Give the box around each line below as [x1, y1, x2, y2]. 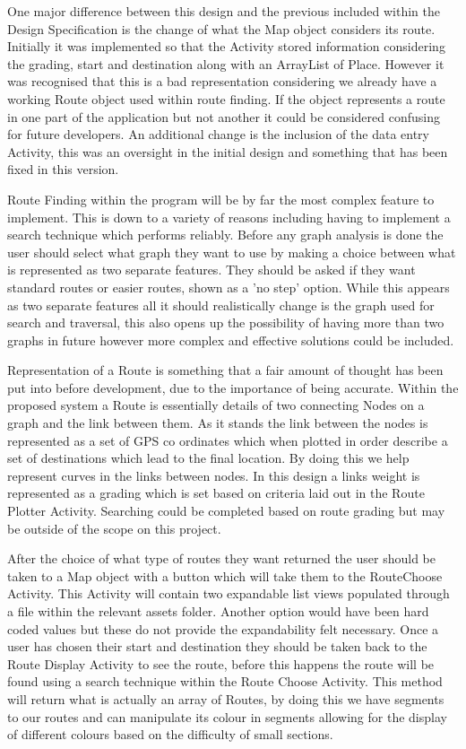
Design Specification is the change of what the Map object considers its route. [7, 19, 436, 38]
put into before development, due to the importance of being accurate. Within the [7, 378, 459, 396]
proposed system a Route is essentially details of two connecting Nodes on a [7, 396, 425, 414]
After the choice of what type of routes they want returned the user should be [7, 549, 436, 568]
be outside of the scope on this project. [7, 518, 221, 537]
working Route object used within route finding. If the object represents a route [7, 89, 445, 108]
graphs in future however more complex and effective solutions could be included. [7, 330, 454, 349]
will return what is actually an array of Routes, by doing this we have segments [7, 689, 444, 708]
